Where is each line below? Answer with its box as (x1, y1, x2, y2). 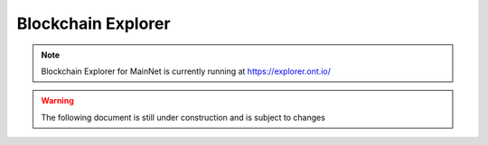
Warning (41, 95, 74, 106)
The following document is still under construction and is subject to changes (41, 112, 325, 122)
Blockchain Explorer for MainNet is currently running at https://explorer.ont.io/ (41, 66, 332, 77)
